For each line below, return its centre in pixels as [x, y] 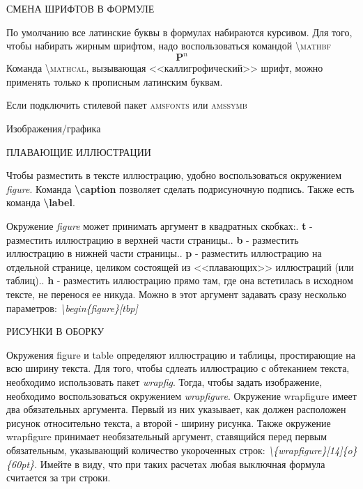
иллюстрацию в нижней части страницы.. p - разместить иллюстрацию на [164, 253]
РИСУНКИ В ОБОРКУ [55, 331]
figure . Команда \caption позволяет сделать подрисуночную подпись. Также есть [180, 188]
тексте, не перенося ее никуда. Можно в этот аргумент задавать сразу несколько [177, 294]
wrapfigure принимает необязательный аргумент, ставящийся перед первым [167, 436]
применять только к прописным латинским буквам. [115, 81]
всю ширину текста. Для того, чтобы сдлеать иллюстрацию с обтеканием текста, [178, 368]
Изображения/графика [54, 129]
